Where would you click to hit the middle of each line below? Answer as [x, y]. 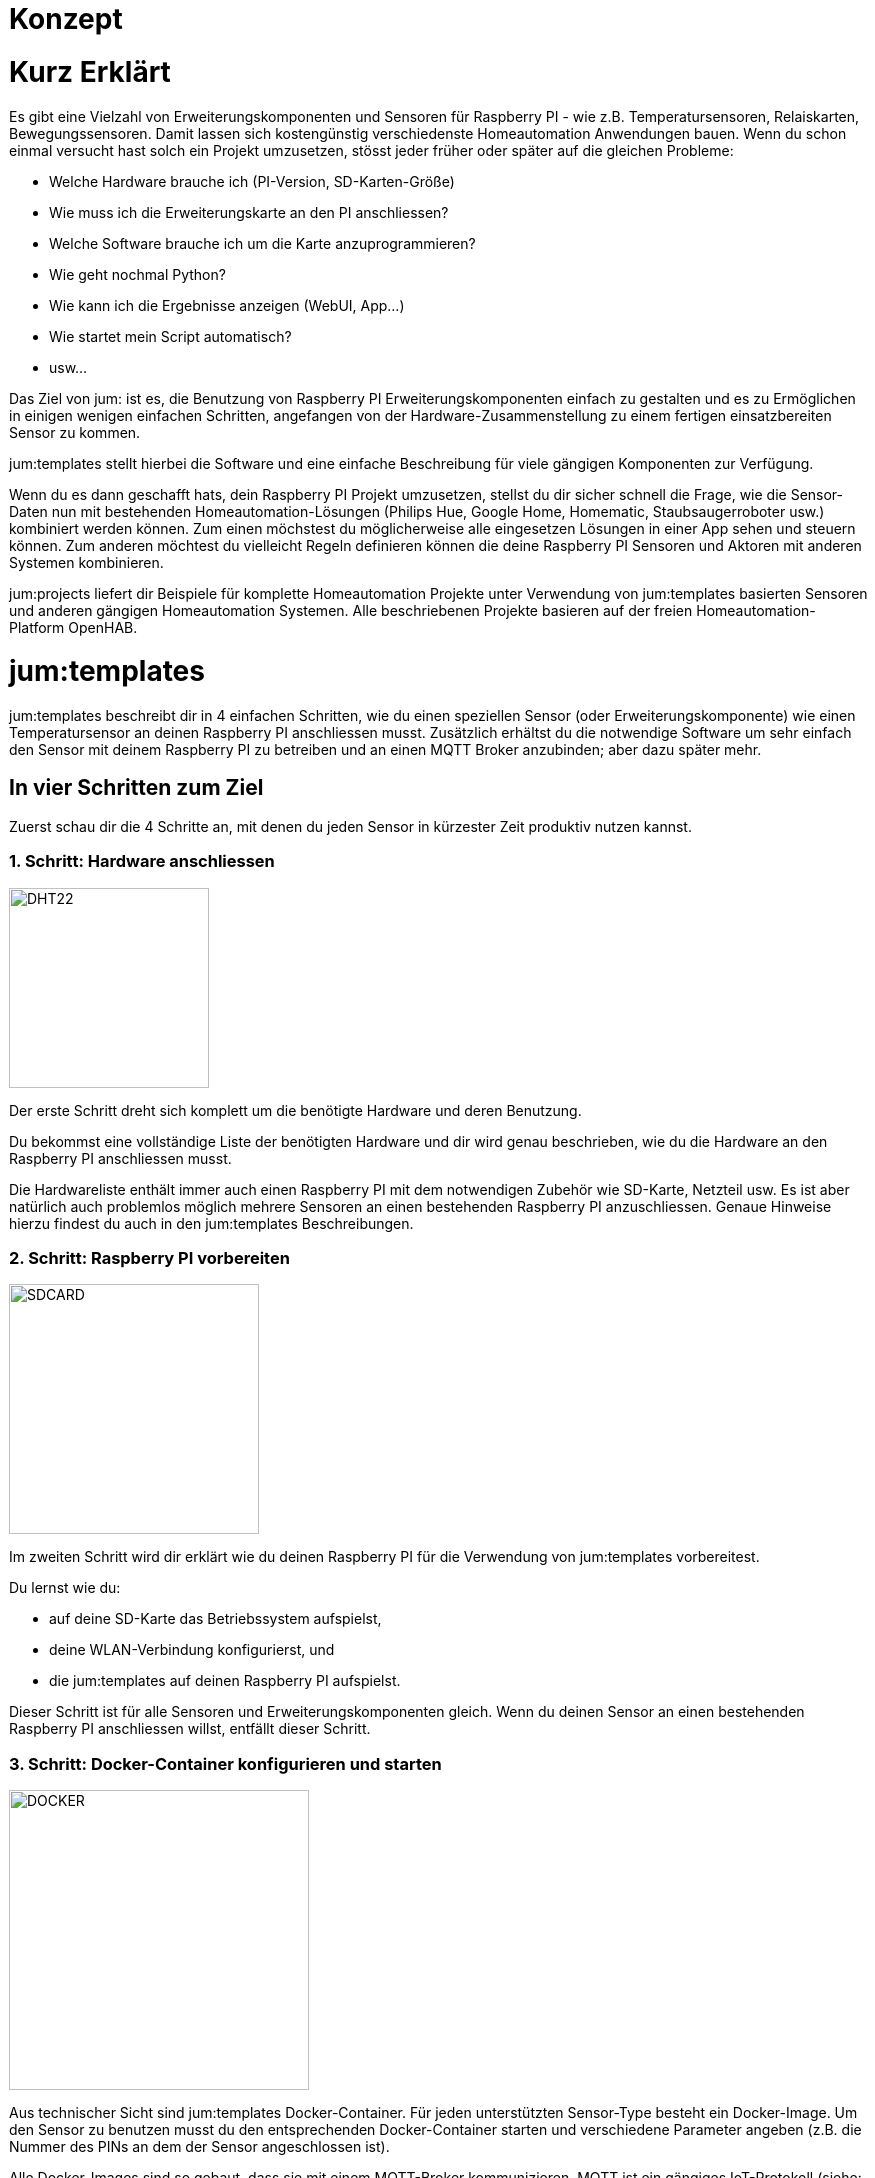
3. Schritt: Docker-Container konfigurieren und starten [225, 1763]
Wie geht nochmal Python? [137, 274]
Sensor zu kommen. [75, 432]
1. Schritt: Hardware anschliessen [142, 861]
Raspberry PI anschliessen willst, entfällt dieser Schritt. [190, 1729]
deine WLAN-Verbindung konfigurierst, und [192, 1650]
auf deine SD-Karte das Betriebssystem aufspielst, [215, 1619]
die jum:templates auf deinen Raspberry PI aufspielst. [225, 1681]
